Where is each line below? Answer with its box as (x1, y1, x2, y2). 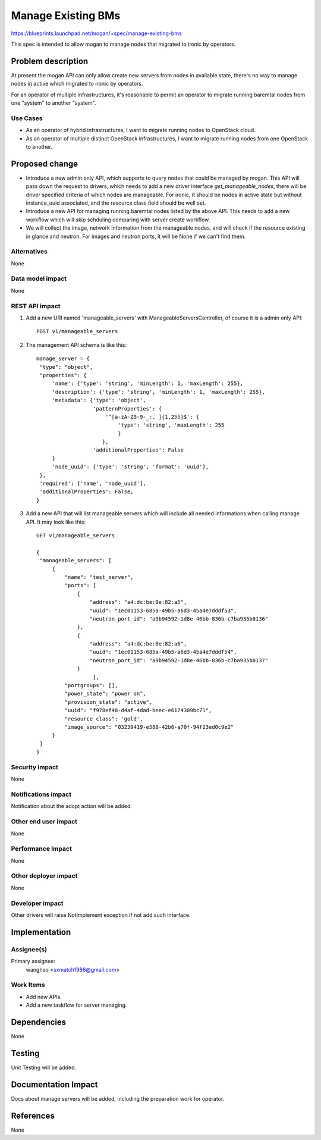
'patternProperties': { (92, 405, 162, 412)
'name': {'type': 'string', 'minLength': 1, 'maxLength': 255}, (52, 380, 244, 387)
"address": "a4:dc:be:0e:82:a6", (89, 640, 187, 647)
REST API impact (11, 302, 61, 310)
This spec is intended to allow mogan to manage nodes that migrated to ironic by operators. (11, 40, 236, 48)
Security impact (11, 763, 59, 771)
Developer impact (11, 899, 64, 907)
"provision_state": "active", (64, 699, 153, 705)
